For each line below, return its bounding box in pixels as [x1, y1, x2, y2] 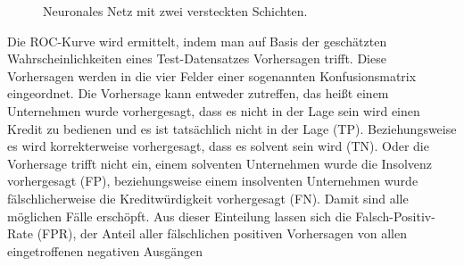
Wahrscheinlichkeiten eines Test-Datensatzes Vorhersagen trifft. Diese [7, 49, 386, 68]
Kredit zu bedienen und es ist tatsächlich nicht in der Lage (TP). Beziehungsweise [7, 119, 457, 137]
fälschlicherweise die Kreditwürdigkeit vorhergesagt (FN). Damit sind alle [7, 188, 409, 207]
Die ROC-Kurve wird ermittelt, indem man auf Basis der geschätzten [7, 31, 387, 50]
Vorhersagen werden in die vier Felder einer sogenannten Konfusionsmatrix [7, 66, 417, 85]
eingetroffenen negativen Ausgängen [7, 241, 203, 260]
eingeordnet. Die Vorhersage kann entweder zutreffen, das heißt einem [7, 84, 389, 103]
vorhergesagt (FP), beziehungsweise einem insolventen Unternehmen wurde [7, 171, 418, 190]
